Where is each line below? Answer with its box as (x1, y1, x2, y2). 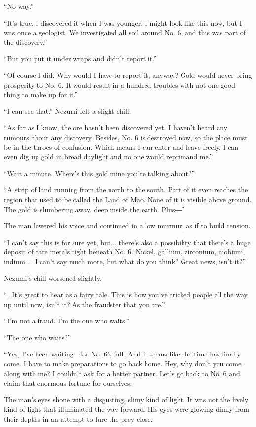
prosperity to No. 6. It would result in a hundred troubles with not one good (4, 79, 236, 90)
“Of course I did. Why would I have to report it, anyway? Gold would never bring (4, 70, 252, 80)
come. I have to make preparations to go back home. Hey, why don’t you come (4, 358, 242, 369)
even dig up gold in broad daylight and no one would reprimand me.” (4, 151, 213, 162)
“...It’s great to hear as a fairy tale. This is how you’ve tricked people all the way (4, 289, 248, 300)
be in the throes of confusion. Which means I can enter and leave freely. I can (4, 142, 239, 152)
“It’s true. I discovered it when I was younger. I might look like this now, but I (4, 17, 242, 28)
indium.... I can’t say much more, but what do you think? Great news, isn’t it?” (4, 256, 246, 266)
